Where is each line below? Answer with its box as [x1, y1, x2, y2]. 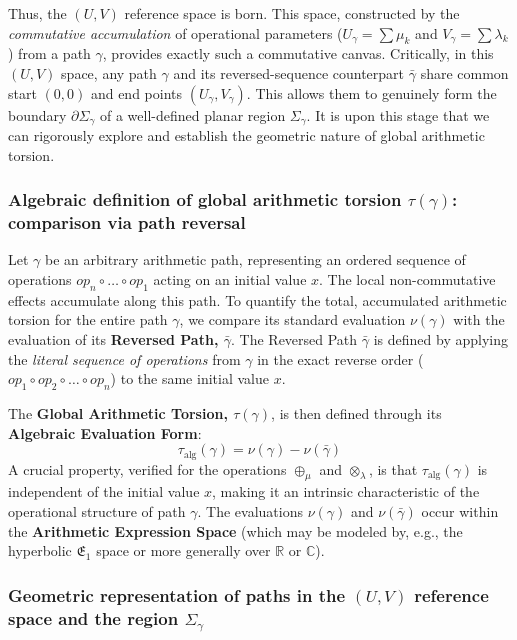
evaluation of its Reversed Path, [8, 328, 219, 349]
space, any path [61, 62, 157, 83]
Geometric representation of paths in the [8, 582, 346, 607]
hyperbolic [8, 540, 72, 561]
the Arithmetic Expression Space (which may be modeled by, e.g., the [8, 520, 463, 541]
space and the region [8, 605, 179, 630]
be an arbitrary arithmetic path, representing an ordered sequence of [45, 249, 466, 270]
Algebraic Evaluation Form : [8, 422, 202, 443]
